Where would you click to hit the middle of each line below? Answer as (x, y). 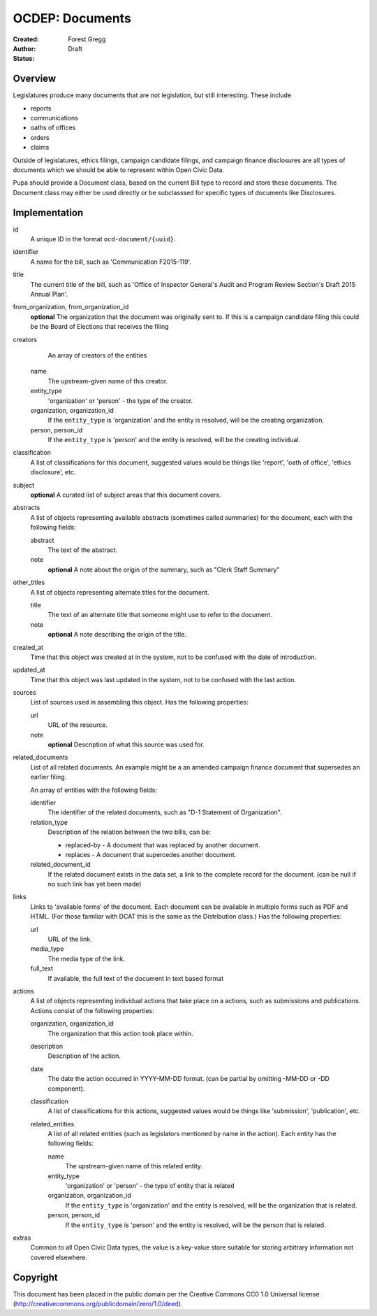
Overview (35, 79)
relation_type (49, 822)
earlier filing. (49, 777)
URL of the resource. (78, 725)
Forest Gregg (87, 39)
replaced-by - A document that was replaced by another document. (163, 845)
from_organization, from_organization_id (71, 307)
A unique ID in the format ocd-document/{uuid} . (103, 239)
